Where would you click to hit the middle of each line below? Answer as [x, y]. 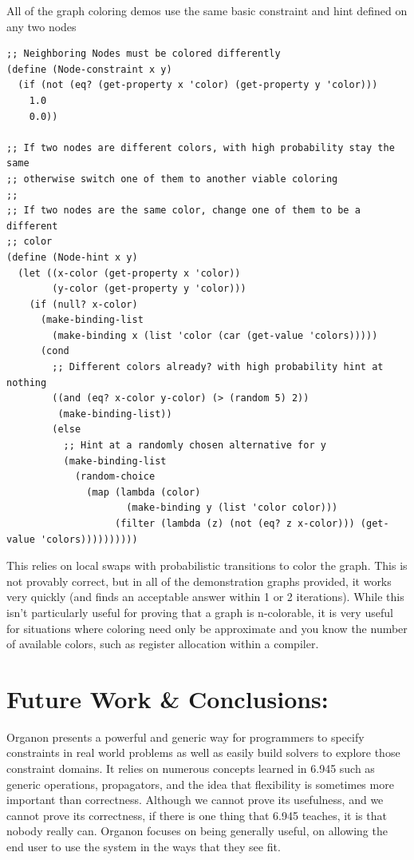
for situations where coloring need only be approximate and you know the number [207, 628]
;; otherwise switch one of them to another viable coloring [172, 179]
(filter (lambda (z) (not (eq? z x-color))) [235, 524]
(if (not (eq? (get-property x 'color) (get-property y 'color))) [198, 85]
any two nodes [41, 26]
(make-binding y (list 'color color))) [232, 508]
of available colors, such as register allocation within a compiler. [163, 644]
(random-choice [115, 477]
